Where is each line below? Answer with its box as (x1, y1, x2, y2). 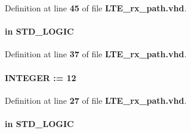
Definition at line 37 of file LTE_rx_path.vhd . (5, 48, 187, 60)
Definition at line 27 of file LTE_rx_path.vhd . (5, 94, 187, 106)
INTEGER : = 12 (5, 71, 76, 83)
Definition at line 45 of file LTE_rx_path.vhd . (5, 2, 187, 14)
